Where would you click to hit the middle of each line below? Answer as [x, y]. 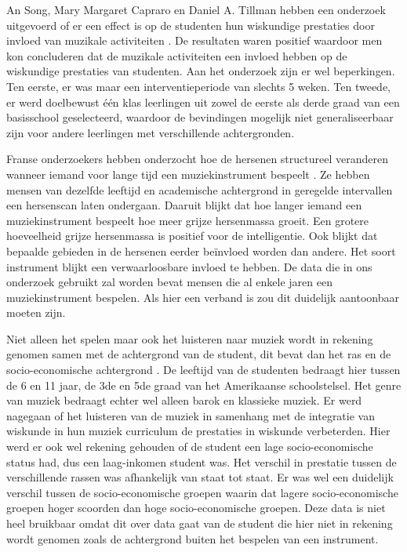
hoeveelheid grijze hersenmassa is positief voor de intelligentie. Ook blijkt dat [192, 236]
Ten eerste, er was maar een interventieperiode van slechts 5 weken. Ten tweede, [198, 86]
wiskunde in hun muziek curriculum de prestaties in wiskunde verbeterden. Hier [198, 431]
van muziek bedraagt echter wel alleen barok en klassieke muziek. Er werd [184, 400]
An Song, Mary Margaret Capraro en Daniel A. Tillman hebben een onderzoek [196, 9]
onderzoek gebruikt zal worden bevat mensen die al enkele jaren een [169, 282]
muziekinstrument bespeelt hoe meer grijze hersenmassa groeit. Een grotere [188, 220]
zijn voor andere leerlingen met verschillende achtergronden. [151, 132]
